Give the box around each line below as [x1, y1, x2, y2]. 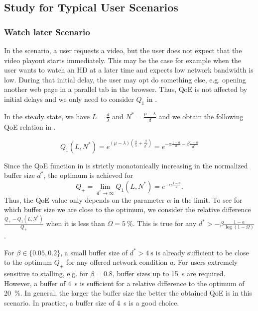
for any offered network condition [66, 257, 168, 267]
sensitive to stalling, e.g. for [4, 268, 88, 278]
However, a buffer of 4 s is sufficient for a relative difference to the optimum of [4, 278, 245, 288]
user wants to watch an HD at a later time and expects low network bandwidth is [4, 65, 254, 75]
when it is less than [46, 218, 105, 229]
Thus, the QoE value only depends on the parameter [4, 194, 165, 205]
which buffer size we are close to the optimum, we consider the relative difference [4, 204, 251, 215]
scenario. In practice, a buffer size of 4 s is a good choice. [4, 297, 179, 308]
